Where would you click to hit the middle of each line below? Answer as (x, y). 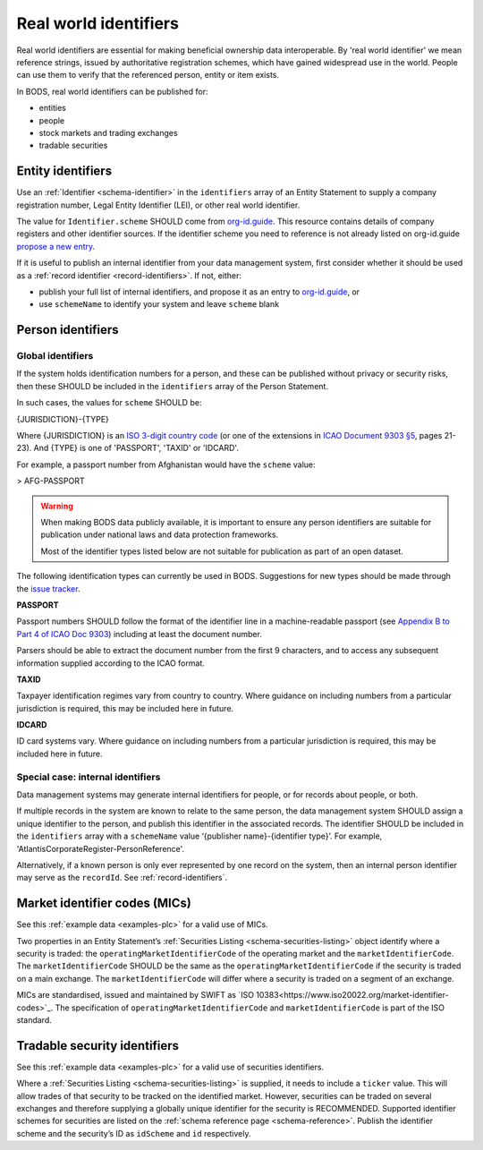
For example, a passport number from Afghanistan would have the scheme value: (166, 464)
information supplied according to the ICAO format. (110, 663)
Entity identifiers (64, 171)
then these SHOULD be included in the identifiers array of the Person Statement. (172, 386)
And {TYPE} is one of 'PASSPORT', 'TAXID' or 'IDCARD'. (136, 448)
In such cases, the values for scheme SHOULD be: (109, 403)
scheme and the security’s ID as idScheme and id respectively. (134, 1133)
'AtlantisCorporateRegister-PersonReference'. (101, 848)
